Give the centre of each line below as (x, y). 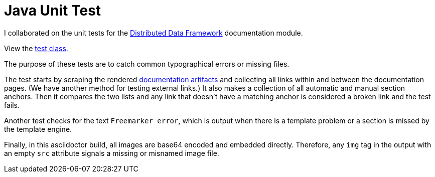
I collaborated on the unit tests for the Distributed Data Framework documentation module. (154, 33)
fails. (12, 105)
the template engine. (38, 129)
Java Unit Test (53, 11)
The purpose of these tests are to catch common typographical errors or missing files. (147, 64)
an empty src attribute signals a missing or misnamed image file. (112, 153)
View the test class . (36, 48)
